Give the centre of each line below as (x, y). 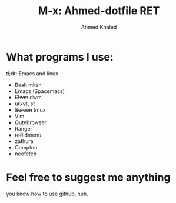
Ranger (23, 128)
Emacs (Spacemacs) (40, 91)
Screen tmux (30, 109)
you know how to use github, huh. (47, 194)
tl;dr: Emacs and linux (32, 73)
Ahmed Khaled (99, 27)
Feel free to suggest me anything (88, 177)
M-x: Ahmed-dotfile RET (99, 11)
